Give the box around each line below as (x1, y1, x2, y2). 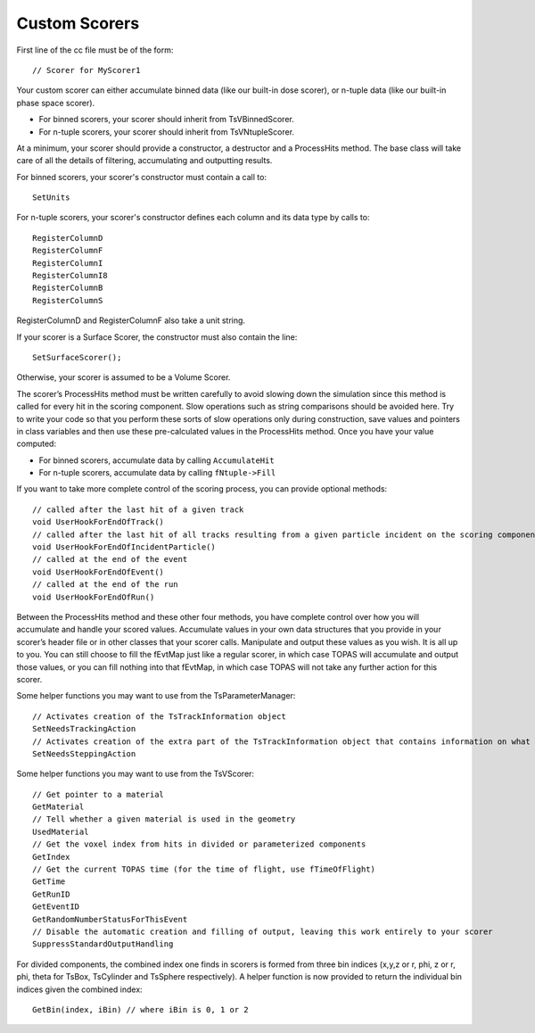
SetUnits (32, 193, 70, 202)
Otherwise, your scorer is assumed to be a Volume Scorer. (16, 372, 231, 383)
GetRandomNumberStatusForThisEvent (32, 914, 188, 924)
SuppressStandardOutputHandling (32, 939, 174, 949)
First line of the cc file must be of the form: (16, 45, 174, 55)
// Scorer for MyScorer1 (32, 65, 141, 75)
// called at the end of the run (32, 580, 178, 590)
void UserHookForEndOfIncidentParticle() (32, 542, 216, 552)
